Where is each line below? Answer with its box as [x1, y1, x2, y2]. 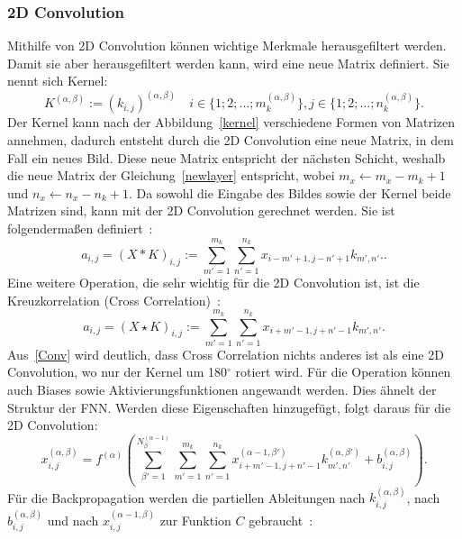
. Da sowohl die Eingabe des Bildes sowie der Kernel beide [128, 183, 451, 202]
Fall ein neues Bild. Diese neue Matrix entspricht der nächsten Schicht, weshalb [7, 148, 446, 167]
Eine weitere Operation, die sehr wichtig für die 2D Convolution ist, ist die [7, 273, 420, 292]
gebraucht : [249, 510, 313, 529]
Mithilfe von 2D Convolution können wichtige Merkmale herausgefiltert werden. [7, 36, 447, 55]
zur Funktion [159, 510, 231, 529]
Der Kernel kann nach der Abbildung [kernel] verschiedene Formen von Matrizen [7, 113, 456, 132]
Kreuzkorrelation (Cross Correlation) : [7, 290, 221, 309]
